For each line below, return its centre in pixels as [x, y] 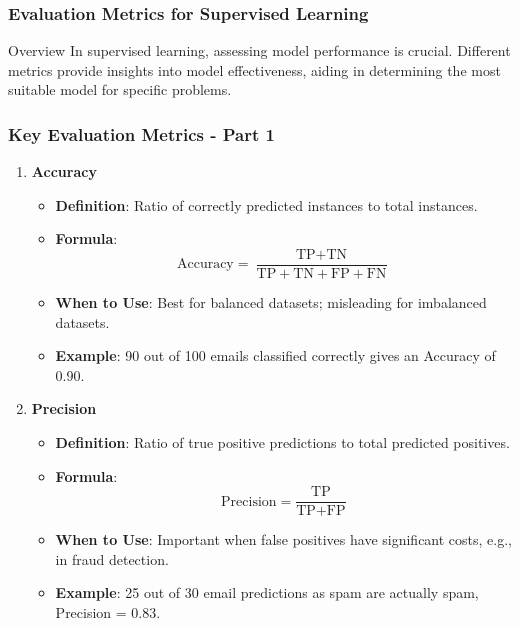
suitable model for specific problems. [120, 89]
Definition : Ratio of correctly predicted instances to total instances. [266, 204]
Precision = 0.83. [108, 612]
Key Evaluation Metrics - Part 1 [141, 133]
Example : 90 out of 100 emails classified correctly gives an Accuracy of [275, 355]
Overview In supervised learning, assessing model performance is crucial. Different [259, 50]
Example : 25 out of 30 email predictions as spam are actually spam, [267, 592]
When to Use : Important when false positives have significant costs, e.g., [283, 539]
